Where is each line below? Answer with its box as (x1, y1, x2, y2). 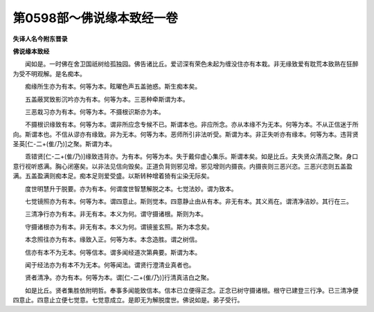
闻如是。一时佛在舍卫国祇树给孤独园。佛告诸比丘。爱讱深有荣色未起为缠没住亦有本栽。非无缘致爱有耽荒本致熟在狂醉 (24, 59, 359, 68)
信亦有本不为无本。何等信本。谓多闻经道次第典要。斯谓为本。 (24, 248, 201, 256)
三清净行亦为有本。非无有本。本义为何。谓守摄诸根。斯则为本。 (24, 210, 207, 218)
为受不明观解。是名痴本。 (12, 69, 86, 77)
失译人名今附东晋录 (12, 35, 68, 43)
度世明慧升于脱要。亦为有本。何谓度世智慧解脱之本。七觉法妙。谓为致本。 (24, 184, 238, 193)
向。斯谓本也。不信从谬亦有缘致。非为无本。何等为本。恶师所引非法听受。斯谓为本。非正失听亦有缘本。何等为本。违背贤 (12, 130, 359, 138)
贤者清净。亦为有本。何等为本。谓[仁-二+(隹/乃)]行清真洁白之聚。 (24, 273, 213, 282)
